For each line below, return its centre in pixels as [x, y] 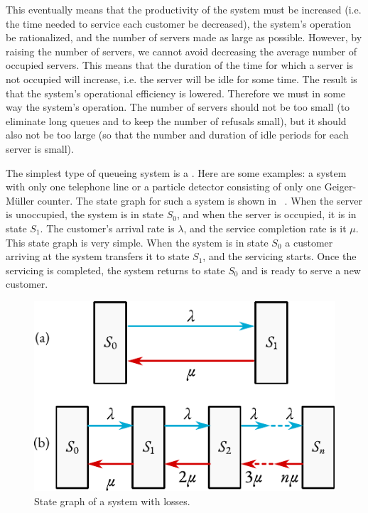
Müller [20, 200]
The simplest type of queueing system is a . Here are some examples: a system [176, 172]
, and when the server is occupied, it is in [266, 214]
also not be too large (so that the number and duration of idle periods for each [177, 135]
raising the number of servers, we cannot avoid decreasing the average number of [182, 51]
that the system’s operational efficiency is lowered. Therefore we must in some [176, 93]
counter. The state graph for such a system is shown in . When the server [200, 200]
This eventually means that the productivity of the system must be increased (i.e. [184, 9]
